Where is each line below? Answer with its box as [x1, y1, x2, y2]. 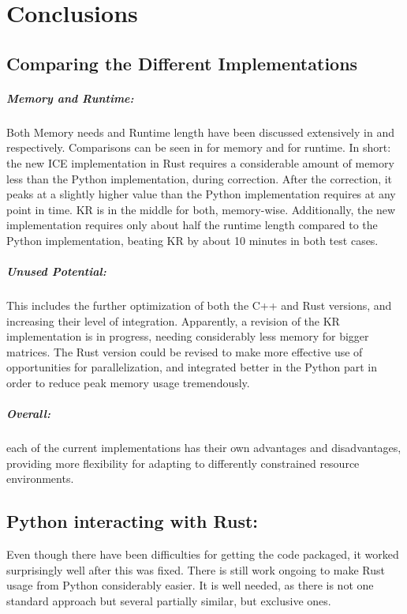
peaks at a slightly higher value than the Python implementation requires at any [6, 186, 396, 202]
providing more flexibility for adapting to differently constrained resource [6, 454, 360, 471]
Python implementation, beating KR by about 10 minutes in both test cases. [6, 232, 379, 248]
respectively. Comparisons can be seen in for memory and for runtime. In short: [6, 139, 391, 156]
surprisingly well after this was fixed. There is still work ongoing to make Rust [6, 561, 386, 578]
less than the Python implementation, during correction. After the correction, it [6, 170, 393, 186]
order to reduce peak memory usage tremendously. [6, 375, 250, 390]
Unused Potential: [6, 263, 106, 280]
